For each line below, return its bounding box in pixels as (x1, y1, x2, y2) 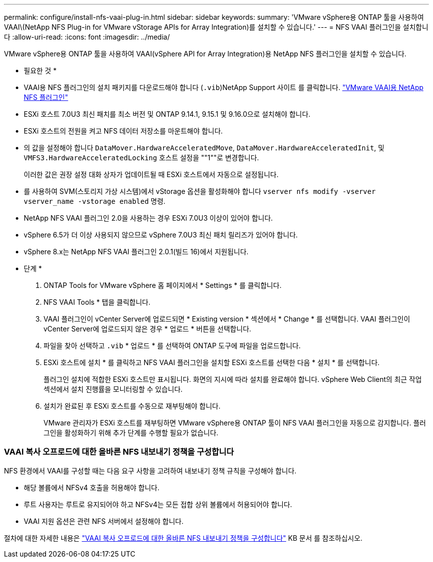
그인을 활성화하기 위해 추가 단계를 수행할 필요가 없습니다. (43, 428, 218, 437)
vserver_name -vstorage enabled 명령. (24, 197, 166, 205)
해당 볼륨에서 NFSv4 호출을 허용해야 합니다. (24, 483, 160, 492)
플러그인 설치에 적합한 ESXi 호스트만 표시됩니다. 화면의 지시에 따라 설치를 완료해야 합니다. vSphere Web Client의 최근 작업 (43, 375, 422, 383)
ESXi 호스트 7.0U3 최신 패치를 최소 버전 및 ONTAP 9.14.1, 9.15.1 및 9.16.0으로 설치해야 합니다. (24, 110, 310, 118)
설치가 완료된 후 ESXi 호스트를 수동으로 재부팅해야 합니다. (43, 402, 221, 410)
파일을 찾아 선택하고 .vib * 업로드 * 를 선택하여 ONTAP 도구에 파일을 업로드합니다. (43, 341, 301, 350)
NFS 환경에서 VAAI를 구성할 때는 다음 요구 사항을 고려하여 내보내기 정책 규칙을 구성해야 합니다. (4, 466, 297, 475)
